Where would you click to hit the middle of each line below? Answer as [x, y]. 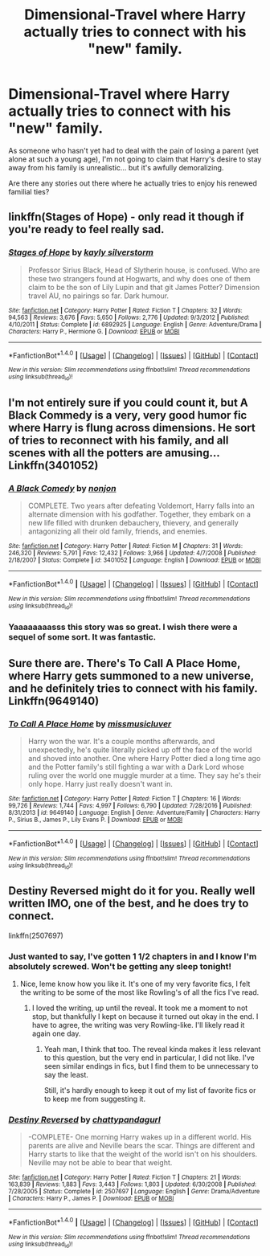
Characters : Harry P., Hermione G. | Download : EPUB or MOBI [94, 331]
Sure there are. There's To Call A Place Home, [125, 663]
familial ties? [29, 191]
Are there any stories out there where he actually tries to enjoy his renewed [133, 183]
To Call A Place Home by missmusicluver [90, 723]
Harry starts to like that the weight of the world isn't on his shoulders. [143, 1154]
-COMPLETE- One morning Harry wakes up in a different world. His [139, 1137]
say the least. [66, 1074]
